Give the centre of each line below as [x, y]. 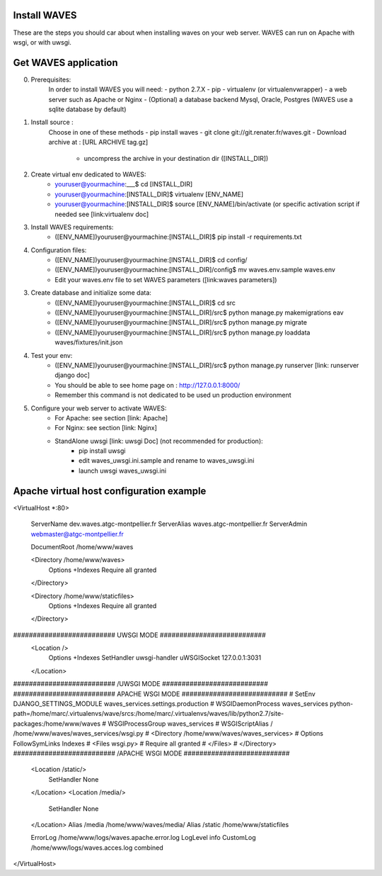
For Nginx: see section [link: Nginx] [106, 428]
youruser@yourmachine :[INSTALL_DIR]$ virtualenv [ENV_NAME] [149, 194]
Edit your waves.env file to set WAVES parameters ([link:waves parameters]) [166, 279]
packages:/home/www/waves [57, 724]
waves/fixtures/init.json [89, 342]
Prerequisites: [51, 79]
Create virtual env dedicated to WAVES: [88, 174]
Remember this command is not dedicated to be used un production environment [173, 395]
